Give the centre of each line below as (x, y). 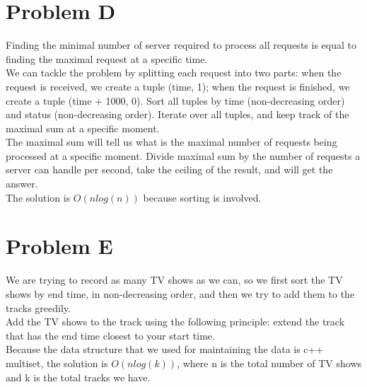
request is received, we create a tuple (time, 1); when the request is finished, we (178, 86)
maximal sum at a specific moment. (83, 128)
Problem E (59, 246)
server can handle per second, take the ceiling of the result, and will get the (169, 169)
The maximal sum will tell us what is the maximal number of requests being (171, 142)
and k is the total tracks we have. (78, 377)
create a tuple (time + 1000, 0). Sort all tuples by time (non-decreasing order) (175, 100)
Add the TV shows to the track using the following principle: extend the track (175, 322)
